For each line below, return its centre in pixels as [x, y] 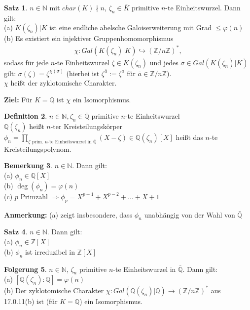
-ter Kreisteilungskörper [87, 126]
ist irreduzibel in [50, 251]
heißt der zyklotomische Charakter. [64, 83]
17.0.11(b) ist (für [31, 301]
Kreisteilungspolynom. [38, 149]
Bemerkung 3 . [28, 165]
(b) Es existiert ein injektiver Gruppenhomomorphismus [89, 38]
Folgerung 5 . [25, 269]
